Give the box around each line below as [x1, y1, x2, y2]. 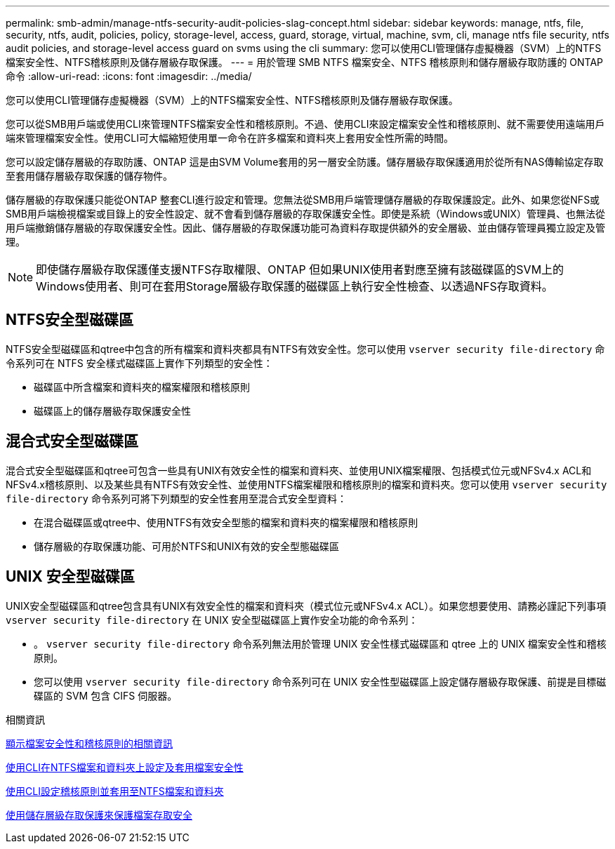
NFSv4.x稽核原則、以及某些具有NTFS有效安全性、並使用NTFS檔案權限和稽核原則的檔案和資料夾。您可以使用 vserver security [6, 478, 607, 490]
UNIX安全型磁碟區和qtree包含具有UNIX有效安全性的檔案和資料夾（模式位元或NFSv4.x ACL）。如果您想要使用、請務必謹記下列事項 [6, 599, 607, 612]
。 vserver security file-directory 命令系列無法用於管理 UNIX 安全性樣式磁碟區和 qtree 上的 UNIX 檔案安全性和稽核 [34, 637, 607, 650]
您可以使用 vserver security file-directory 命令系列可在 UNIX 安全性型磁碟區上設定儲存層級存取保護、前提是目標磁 [34, 675, 607, 688]
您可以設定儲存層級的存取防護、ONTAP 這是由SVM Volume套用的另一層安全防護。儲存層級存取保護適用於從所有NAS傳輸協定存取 [6, 156, 604, 168]
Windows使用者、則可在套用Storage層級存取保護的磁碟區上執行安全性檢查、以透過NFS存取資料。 [36, 279, 553, 293]
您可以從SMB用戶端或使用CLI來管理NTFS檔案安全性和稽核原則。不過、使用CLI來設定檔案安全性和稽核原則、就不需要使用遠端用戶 [6, 118, 605, 130]
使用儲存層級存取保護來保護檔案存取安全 [6, 808, 192, 821]
